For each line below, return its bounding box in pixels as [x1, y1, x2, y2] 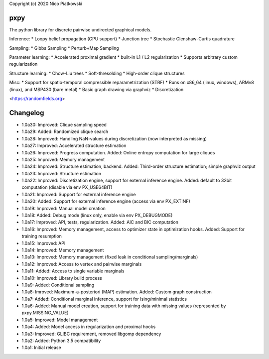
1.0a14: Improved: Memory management [21, 247, 104, 253]
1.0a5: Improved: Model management [21, 317, 98, 323]
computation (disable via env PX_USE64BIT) [21, 184, 113, 190]
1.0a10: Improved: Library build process [21, 275, 102, 281]
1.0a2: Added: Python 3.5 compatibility [21, 338, 101, 344]
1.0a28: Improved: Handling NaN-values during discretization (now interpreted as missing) [21, 135, 207, 141]
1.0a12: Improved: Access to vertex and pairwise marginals [21, 261, 142, 267]
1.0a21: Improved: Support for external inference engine [21, 191, 136, 197]
